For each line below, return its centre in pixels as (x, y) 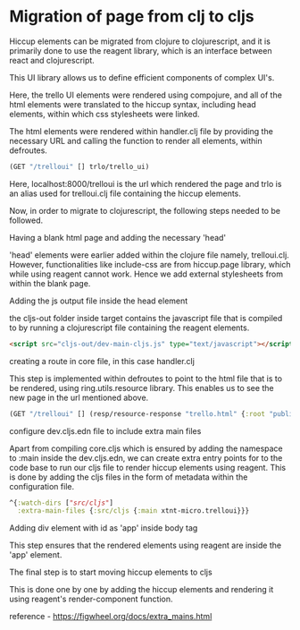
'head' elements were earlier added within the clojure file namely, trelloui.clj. (150, 255)
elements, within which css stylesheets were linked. (104, 114)
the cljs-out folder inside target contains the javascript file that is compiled (146, 318)
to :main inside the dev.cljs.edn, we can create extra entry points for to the (146, 457)
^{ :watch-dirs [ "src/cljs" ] (62, 503)
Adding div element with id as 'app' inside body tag (104, 528)
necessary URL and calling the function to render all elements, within (136, 140)
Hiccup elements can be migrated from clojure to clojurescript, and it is (140, 41)
